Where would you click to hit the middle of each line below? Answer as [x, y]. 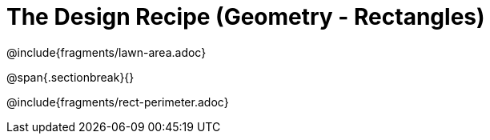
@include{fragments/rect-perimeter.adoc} [118, 102]
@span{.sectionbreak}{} [70, 77]
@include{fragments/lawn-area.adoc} [106, 52]
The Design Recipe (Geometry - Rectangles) [246, 17]
